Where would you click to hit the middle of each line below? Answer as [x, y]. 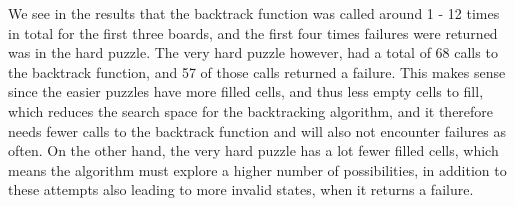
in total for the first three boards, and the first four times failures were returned [253, 32]
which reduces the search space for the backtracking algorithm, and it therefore [251, 110]
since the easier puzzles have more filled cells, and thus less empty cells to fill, [246, 91]
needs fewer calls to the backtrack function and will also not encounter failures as [257, 130]
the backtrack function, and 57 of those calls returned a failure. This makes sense [257, 71]
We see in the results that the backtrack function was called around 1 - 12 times [254, 13]
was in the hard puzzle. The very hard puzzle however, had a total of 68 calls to [253, 52]
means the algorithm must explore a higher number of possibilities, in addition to [257, 169]
